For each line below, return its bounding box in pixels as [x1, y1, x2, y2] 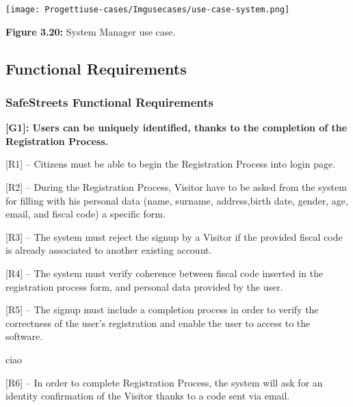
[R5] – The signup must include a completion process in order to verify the [5, 302, 319, 317]
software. [5, 329, 43, 343]
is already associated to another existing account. [5, 243, 212, 257]
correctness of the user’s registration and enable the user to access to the [5, 315, 311, 330]
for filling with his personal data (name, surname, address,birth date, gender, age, [5, 193, 348, 207]
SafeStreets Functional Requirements [5, 93, 213, 110]
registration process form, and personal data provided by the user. [5, 279, 283, 293]
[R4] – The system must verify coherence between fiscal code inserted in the [5, 266, 324, 280]
